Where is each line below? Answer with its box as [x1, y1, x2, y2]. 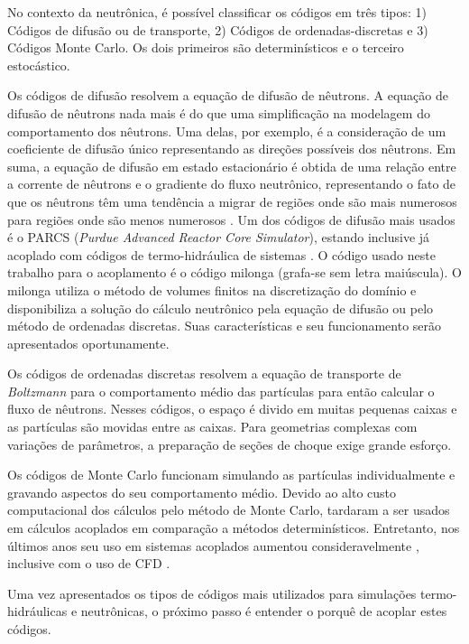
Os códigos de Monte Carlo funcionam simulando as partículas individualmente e [7, 465, 455, 484]
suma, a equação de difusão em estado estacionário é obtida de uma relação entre [7, 156, 456, 175]
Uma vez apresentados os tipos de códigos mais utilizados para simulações [7, 583, 417, 602]
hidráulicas [7, 602, 68, 621]
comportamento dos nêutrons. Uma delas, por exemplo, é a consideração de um [7, 121, 446, 140]
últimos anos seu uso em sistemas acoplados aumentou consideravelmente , [7, 536, 419, 555]
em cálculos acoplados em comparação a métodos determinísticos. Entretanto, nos [7, 518, 460, 537]
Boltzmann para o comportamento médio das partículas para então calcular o [7, 381, 435, 400]
